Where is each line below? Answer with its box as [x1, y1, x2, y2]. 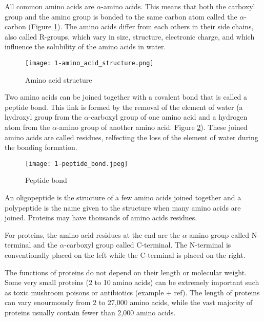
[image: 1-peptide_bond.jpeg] [25, 160, 128, 167]
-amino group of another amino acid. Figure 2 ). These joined [56, 122, 248, 132]
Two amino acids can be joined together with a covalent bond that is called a [5, 91, 248, 102]
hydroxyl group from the [5, 111, 82, 122]
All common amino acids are [5, 1, 94, 11]
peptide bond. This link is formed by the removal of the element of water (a [5, 101, 243, 112]
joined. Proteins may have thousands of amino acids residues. [5, 212, 197, 223]
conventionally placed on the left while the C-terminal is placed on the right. [5, 250, 246, 260]
